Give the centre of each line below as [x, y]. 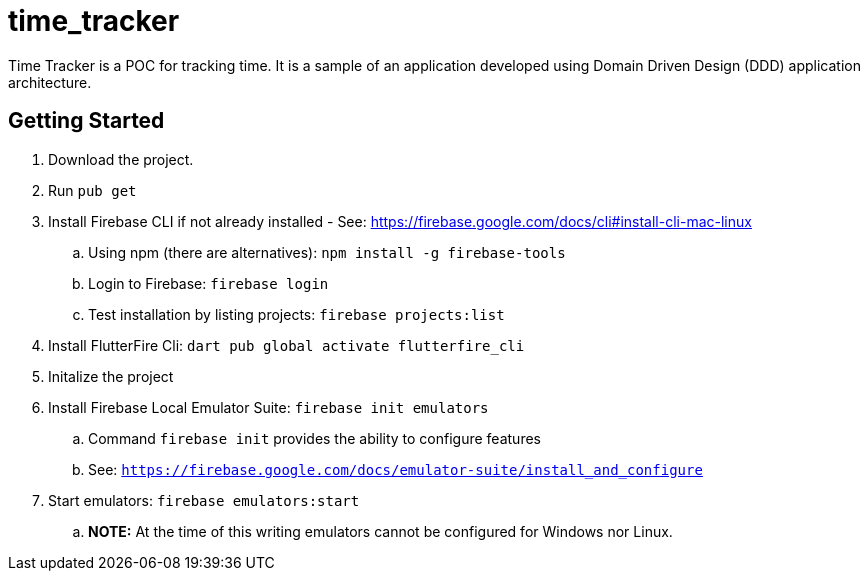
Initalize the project [111, 376]
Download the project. [121, 159]
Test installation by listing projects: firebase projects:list [296, 314]
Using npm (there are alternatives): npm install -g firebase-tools [327, 252]
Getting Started [86, 121]
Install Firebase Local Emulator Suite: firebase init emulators [268, 407]
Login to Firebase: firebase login [208, 283]
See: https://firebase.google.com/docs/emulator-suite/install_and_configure [395, 469]
